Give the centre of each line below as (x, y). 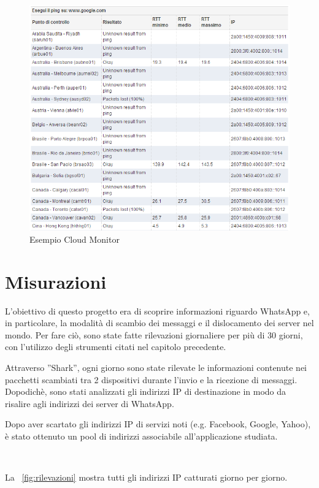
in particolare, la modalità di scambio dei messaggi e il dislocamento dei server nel (159, 323)
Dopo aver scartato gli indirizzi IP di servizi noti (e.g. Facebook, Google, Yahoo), (158, 424)
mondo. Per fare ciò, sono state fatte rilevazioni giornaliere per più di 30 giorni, (154, 334)
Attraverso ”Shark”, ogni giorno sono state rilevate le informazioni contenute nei (156, 367)
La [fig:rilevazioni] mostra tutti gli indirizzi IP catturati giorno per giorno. (146, 477)
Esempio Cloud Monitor (75, 239)
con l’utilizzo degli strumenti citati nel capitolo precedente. (116, 347)
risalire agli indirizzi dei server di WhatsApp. (90, 403)
